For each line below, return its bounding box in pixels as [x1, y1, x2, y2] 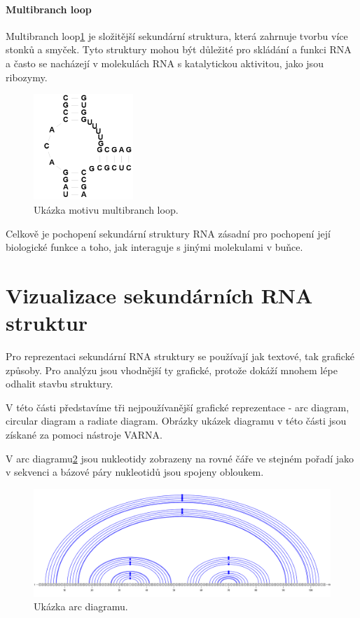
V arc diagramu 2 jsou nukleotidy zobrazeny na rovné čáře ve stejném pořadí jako [6, 451, 354, 465]
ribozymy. [6, 69, 48, 84]
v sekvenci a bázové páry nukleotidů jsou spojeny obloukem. [6, 465, 264, 479]
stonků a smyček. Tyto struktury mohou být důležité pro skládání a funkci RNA [6, 42, 352, 57]
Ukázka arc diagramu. [34, 599, 128, 614]
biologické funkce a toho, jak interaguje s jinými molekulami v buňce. [6, 240, 303, 254]
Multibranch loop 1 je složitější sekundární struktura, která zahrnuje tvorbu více [6, 28, 348, 43]
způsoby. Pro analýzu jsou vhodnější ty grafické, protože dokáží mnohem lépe [6, 362, 338, 377]
